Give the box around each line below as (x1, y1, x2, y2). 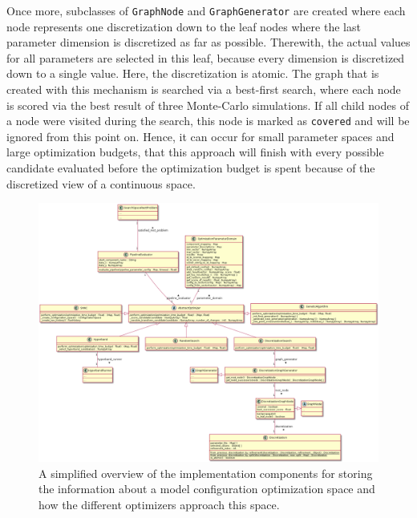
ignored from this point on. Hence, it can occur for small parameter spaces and (6, 127, 395, 144)
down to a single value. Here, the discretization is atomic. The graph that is (6, 65, 379, 82)
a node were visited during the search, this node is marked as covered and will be (6, 112, 410, 129)
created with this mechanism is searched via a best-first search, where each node (6, 81, 401, 98)
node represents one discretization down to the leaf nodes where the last (6, 18, 361, 34)
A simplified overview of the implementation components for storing (38, 464, 373, 481)
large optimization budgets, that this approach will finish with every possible (6, 144, 384, 160)
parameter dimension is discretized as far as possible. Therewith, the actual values (6, 34, 411, 51)
